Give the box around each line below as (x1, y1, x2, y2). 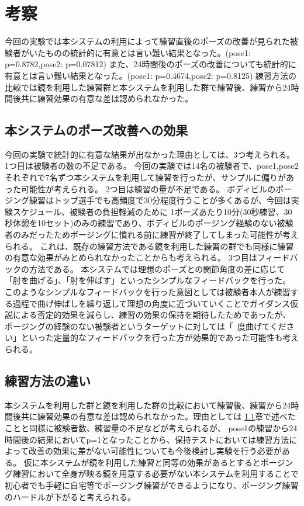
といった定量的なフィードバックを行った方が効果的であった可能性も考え (20, 331, 299, 344)
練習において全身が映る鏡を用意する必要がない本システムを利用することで (12, 467, 299, 480)
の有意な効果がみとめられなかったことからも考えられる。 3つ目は (5, 251, 257, 264)
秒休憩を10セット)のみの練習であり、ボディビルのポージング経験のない (5, 217, 277, 229)
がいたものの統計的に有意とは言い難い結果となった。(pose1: (20, 46, 251, 58)
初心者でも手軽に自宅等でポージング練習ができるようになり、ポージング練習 (5, 479, 299, 491)
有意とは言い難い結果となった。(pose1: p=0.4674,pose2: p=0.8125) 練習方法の (5, 69, 297, 81)
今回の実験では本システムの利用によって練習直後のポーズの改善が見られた (5, 35, 290, 47)
